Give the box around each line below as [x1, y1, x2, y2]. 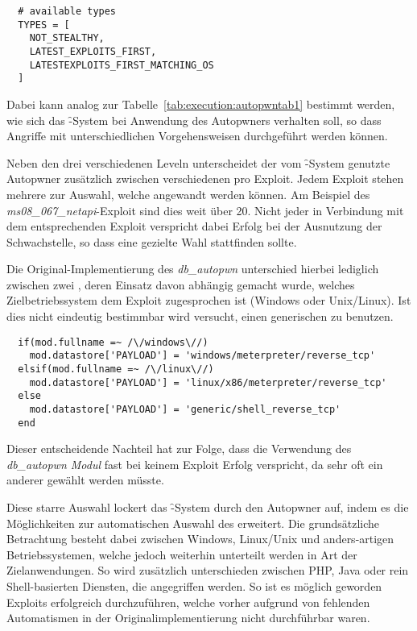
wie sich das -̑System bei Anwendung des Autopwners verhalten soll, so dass [6, 111, 382, 128]
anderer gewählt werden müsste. [6, 471, 164, 488]
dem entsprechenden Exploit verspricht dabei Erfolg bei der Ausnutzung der [6, 218, 382, 235]
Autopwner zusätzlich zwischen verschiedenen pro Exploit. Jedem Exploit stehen [6, 170, 404, 187]
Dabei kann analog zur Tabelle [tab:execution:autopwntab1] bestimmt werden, [6, 95, 395, 112]
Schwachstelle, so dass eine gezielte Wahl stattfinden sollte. [6, 233, 297, 250]
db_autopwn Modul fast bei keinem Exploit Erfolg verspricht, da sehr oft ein [6, 455, 383, 472]
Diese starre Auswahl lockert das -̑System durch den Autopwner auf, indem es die [6, 499, 409, 516]
